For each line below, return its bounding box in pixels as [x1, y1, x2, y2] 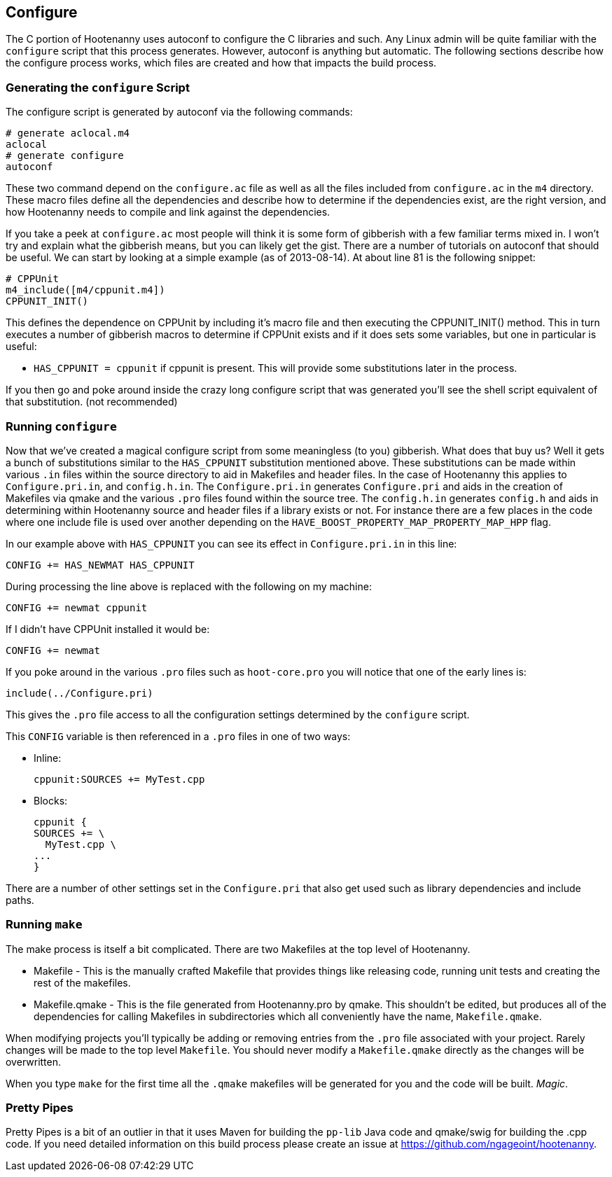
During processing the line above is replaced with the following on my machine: [6, 580, 372, 592]
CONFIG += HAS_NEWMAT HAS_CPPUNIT [6, 559, 195, 571]
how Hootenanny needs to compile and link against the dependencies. [6, 206, 331, 218]
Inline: [34, 751, 62, 764]
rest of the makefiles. [34, 976, 131, 989]
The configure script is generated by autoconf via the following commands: [6, 106, 353, 118]
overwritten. [6, 1055, 62, 1068]
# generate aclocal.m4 [6, 127, 130, 139]
